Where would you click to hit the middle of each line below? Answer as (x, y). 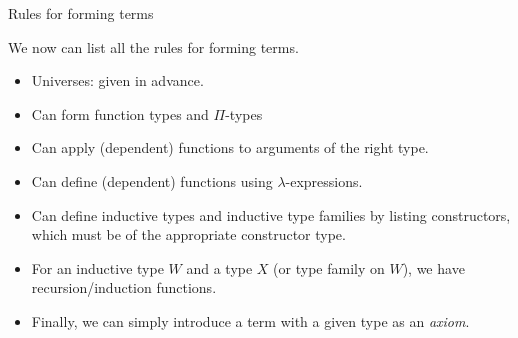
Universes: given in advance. (117, 80)
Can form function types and (120, 113)
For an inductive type (97, 267)
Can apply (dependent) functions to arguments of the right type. (230, 147)
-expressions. (324, 180)
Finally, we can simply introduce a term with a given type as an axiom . (250, 320)
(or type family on (329, 267)
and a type (219, 267)
